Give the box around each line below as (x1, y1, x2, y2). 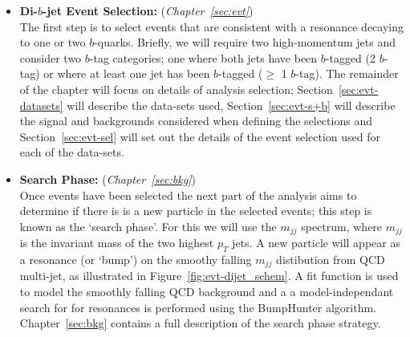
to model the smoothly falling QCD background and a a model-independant (19, 283, 394, 300)
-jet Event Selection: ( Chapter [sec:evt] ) (43, 2, 254, 18)
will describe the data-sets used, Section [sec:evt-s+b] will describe (67, 96, 396, 113)
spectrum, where (301, 217, 383, 234)
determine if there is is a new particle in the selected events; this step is (19, 202, 372, 219)
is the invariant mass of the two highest (19, 234, 214, 251)
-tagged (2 (325, 49, 376, 66)
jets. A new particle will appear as (232, 234, 400, 251)
